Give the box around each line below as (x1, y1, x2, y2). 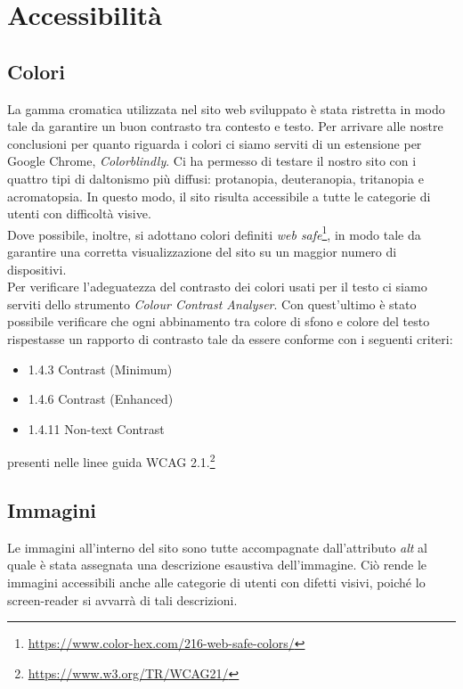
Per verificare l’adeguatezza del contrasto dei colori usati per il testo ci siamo (7, 277, 427, 296)
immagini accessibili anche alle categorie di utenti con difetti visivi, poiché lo (7, 572, 426, 591)
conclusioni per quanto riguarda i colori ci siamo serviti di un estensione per (7, 134, 422, 152)
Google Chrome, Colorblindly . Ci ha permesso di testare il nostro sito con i (7, 152, 417, 170)
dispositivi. (7, 259, 67, 278)
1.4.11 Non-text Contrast (28, 419, 165, 438)
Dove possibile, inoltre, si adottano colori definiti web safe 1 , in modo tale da (7, 222, 421, 243)
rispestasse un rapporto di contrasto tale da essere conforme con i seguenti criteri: (7, 329, 453, 348)
